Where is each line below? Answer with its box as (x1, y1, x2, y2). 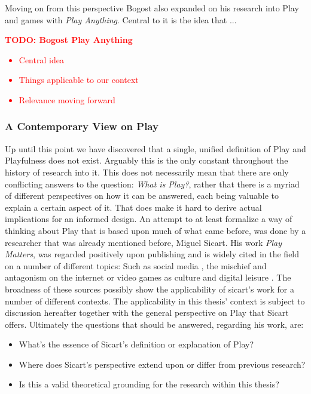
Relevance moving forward (19, 93, 115, 106)
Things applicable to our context (19, 73, 139, 86)
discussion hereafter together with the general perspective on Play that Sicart (5, 306, 289, 319)
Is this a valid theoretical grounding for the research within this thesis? (19, 378, 279, 390)
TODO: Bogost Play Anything (5, 33, 133, 46)
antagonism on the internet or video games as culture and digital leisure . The (5, 271, 291, 284)
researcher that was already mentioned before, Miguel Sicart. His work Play (5, 236, 282, 248)
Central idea (19, 53, 64, 66)
